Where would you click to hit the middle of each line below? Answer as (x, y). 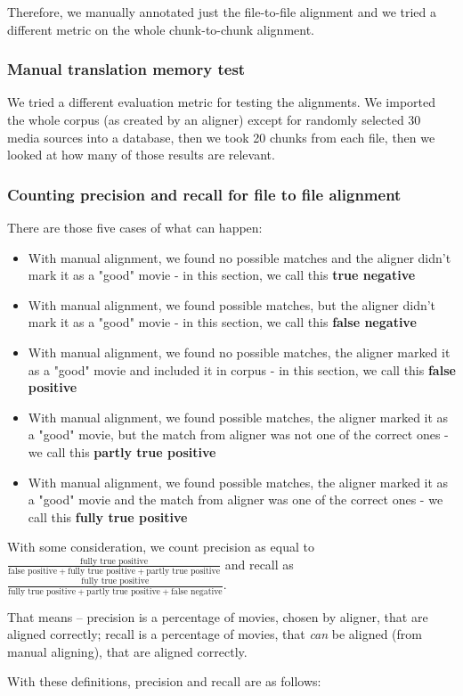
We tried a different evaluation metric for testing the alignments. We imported (222, 102)
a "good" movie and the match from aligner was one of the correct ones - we (236, 499)
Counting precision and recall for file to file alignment (204, 194)
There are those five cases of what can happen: (135, 227)
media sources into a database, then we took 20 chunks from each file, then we (221, 137)
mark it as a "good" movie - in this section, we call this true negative (222, 275)
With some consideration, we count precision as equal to (161, 547)
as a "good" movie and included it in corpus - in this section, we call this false (242, 369)
